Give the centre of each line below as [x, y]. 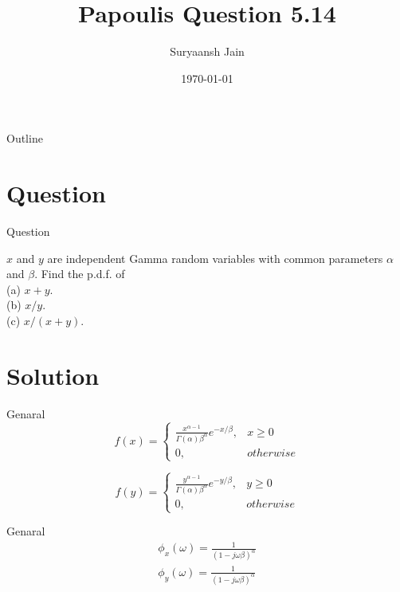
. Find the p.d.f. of [80, 274]
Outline [25, 138]
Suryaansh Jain [207, 51]
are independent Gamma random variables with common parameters [215, 258]
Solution [53, 375]
